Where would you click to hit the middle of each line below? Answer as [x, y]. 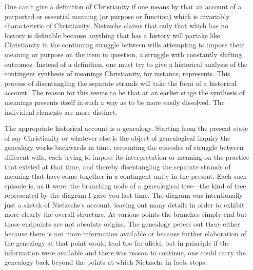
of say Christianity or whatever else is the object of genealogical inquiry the [117, 137]
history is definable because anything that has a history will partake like [112, 35]
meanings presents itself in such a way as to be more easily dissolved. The [115, 102]
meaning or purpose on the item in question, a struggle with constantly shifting [123, 54]
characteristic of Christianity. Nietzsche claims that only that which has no [116, 26]
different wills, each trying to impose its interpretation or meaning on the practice [127, 156]
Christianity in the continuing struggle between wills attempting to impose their [124, 45]
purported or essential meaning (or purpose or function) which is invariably [117, 16]
